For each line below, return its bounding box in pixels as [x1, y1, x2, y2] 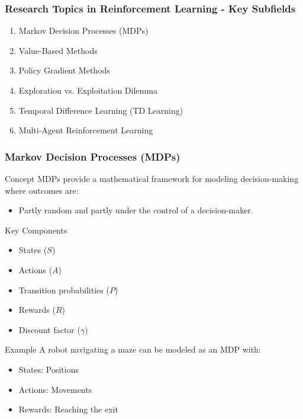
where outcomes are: [5, 184, 79, 196]
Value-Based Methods [18, 44, 98, 56]
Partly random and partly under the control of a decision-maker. [18, 204, 253, 216]
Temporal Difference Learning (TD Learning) [18, 104, 183, 116]
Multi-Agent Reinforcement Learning [18, 124, 153, 136]
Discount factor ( [18, 323, 80, 335]
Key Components [5, 223, 67, 236]
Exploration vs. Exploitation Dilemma [18, 84, 157, 96]
